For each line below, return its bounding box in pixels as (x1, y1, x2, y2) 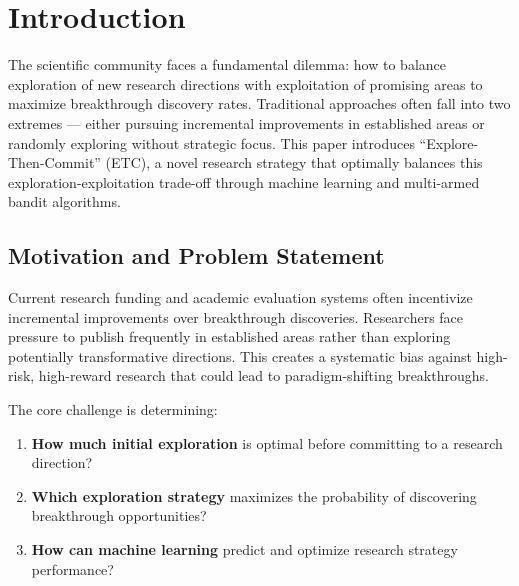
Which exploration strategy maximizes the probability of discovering (31, 485, 477, 506)
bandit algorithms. (8, 191, 121, 212)
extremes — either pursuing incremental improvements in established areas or (8, 112, 485, 133)
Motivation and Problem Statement (8, 240, 385, 271)
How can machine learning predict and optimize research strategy (31, 539, 458, 560)
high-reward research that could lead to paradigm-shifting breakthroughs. (38, 365, 489, 386)
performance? (31, 558, 114, 579)
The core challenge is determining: (8, 399, 218, 420)
